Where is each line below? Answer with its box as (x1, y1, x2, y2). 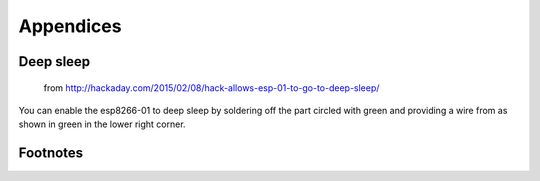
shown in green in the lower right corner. (18, 118, 186, 130)
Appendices (18, 15, 122, 37)
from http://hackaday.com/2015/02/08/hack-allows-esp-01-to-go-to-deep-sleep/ (43, 81, 380, 94)
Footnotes (18, 145, 84, 162)
